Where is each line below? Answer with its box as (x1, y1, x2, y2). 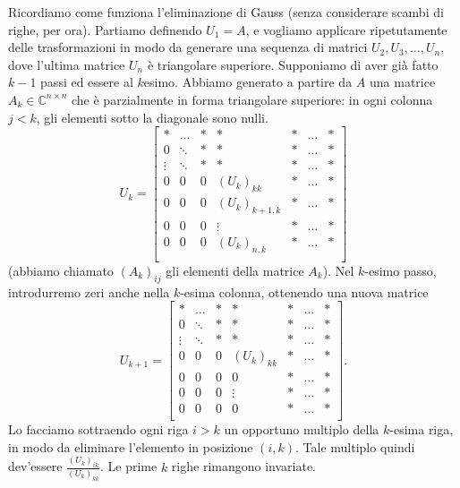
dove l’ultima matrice (8, 55, 125, 73)
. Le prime (100, 457, 158, 475)
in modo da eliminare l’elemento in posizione (8, 437, 253, 456)
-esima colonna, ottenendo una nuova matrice (180, 282, 429, 301)
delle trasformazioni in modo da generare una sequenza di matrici (8, 38, 368, 56)
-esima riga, (389, 420, 454, 439)
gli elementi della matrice (166, 261, 304, 279)
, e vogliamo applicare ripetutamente (245, 20, 447, 39)
